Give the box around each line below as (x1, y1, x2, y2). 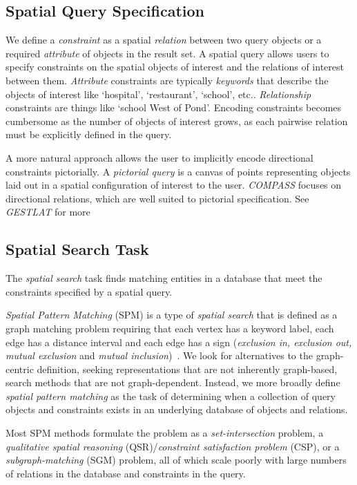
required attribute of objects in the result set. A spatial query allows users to (6, 46, 329, 60)
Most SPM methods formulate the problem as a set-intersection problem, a (6, 426, 324, 440)
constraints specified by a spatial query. (6, 284, 173, 298)
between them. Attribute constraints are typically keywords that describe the (6, 73, 329, 87)
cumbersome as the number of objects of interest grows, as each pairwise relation (6, 113, 348, 128)
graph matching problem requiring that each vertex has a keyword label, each (6, 321, 334, 335)
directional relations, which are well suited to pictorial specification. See (6, 191, 309, 205)
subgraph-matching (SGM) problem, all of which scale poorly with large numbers (6, 453, 347, 467)
